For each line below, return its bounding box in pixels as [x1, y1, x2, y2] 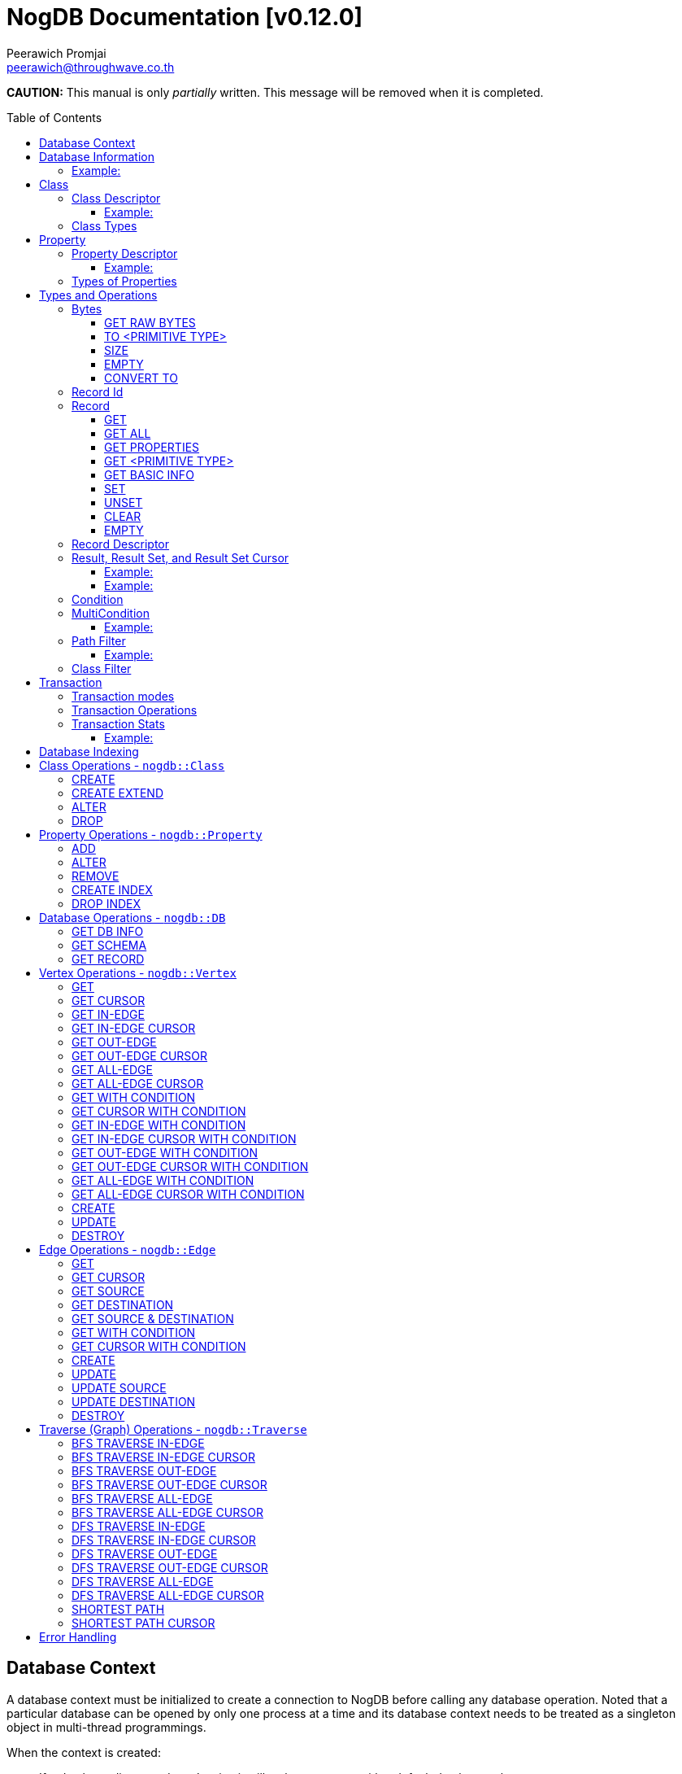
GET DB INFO [72, 924, 144, 938]
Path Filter [72, 633, 126, 648]
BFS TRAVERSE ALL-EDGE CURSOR [72, 1505, 263, 1519]
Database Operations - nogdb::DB [39, 910, 226, 924]
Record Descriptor [72, 536, 170, 551]
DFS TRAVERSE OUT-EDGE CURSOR [72, 1560, 268, 1575]
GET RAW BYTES [104, 315, 196, 330]
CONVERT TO [104, 370, 178, 385]
